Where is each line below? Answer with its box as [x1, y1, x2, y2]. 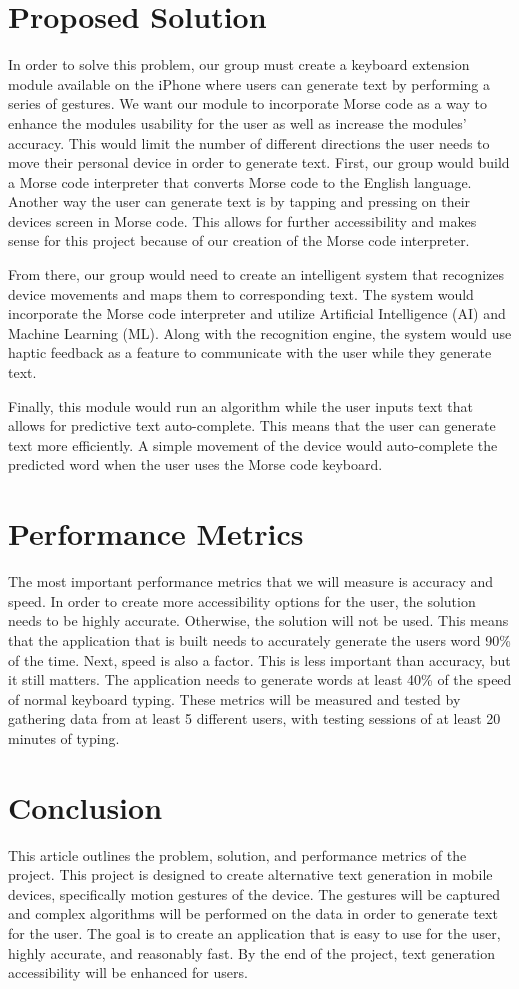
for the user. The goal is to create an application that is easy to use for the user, [8, 922, 501, 943]
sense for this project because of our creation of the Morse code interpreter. [8, 230, 470, 251]
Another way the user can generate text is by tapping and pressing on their [8, 191, 471, 212]
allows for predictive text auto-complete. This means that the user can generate [8, 415, 496, 436]
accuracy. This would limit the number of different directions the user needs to [8, 132, 490, 153]
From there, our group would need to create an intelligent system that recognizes [8, 264, 505, 285]
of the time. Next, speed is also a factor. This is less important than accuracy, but [8, 649, 511, 670]
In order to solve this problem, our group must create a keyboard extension [8, 54, 470, 75]
